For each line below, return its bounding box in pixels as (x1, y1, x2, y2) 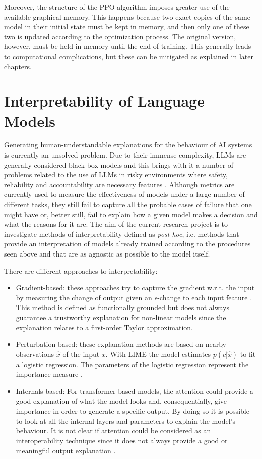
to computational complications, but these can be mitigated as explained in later (4, 50, 253, 61)
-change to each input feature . (157, 292, 252, 302)
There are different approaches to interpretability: (4, 265, 158, 276)
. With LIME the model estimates (105, 348, 211, 359)
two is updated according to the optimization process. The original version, (4, 31, 236, 41)
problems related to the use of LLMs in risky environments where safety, (4, 169, 228, 180)
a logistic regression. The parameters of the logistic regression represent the (16, 359, 249, 369)
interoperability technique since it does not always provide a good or (16, 435, 228, 445)
